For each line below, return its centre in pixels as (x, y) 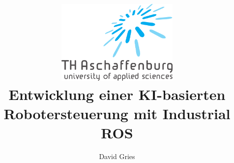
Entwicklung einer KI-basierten (117, 94)
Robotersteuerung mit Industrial (117, 113)
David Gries (117, 156)
